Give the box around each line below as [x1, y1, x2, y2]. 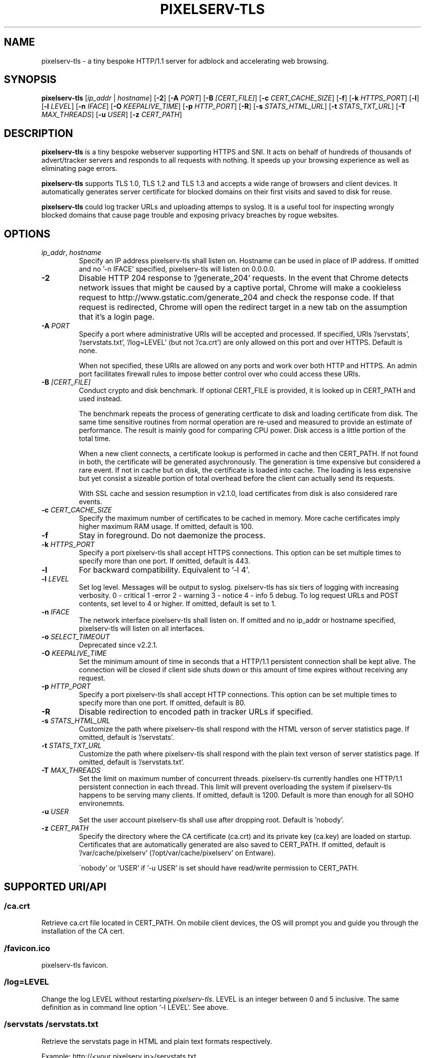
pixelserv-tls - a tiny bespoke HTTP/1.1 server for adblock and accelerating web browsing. [41, 56, 329, 65]
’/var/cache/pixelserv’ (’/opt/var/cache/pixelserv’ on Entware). [79, 849, 276, 857]
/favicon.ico [4, 943, 50, 953]
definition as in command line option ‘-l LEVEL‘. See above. [41, 1003, 229, 1011]
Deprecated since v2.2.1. [79, 641, 158, 649]
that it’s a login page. [79, 312, 155, 322]
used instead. [79, 394, 122, 403]
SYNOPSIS [4, 73, 57, 86]
